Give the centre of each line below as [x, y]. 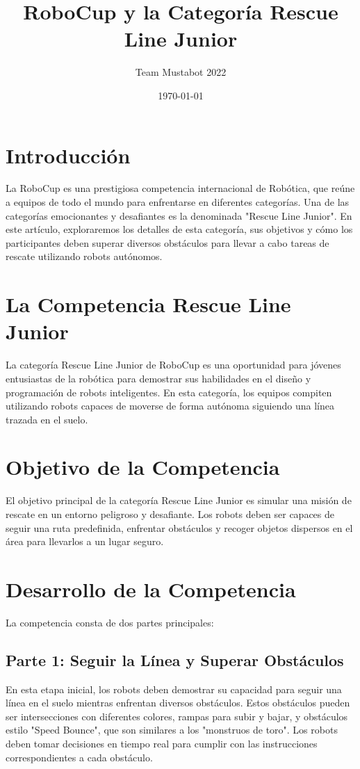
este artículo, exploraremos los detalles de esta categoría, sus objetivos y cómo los [179, 229]
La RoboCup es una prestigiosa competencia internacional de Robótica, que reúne [180, 188]
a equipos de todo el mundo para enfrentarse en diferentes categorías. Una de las [178, 202]
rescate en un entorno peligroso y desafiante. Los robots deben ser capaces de [170, 514]
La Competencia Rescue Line [148, 304]
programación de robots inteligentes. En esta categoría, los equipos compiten [169, 392]
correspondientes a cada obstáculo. [79, 757]
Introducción [68, 155]
